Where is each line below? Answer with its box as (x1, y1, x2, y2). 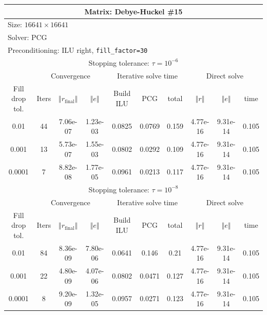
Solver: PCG (8, 32, 47, 43)
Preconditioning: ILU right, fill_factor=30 (8, 45, 148, 55)
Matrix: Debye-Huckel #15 (84, 6, 183, 16)
